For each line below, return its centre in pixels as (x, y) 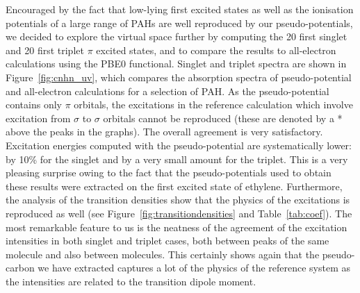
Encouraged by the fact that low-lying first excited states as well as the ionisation (180, 9)
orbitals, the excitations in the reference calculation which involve (213, 104)
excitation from (38, 118)
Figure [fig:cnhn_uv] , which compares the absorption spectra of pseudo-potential (179, 77)
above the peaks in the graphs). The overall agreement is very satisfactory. (164, 132)
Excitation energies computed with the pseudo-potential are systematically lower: (179, 145)
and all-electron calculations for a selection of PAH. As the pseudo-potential (167, 91)
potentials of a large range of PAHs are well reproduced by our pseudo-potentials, (179, 23)
